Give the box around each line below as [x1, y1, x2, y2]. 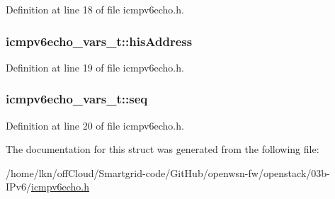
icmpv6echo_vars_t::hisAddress [6, 32, 193, 50]
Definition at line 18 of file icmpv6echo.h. [6, 2, 184, 16]
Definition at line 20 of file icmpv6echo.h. [6, 118, 184, 132]
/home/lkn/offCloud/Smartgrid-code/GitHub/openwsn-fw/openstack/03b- [6, 165, 330, 180]
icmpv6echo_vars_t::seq [6, 90, 148, 108]
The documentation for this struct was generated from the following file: [6, 142, 319, 157]
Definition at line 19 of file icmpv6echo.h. [6, 59, 184, 74]
